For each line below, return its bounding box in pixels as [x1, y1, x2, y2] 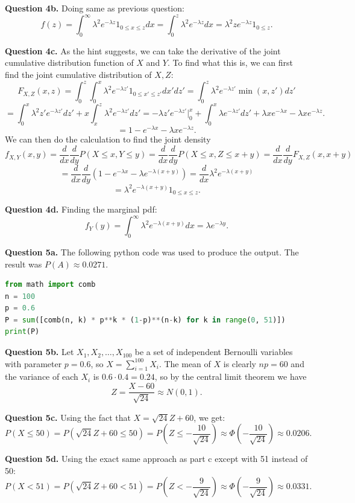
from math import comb [5, 280, 96, 289]
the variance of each [5, 370, 78, 383]
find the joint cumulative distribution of [5, 68, 152, 81]
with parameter [5, 357, 62, 370]
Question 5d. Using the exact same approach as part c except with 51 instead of [5, 452, 308, 465]
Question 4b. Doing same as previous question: [5, 2, 184, 14]
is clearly [223, 357, 256, 370]
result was [5, 257, 42, 270]
